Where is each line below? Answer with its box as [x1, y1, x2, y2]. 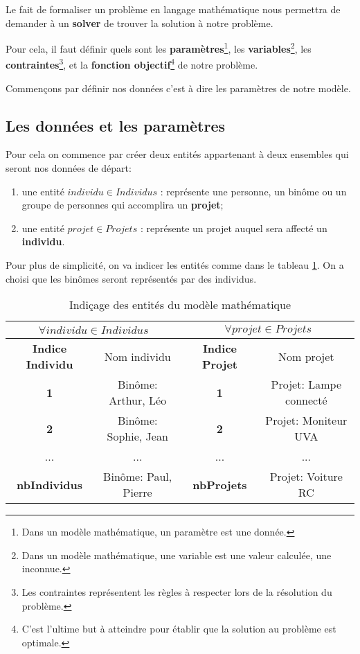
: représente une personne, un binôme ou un [160, 184, 347, 198]
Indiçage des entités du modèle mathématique [69, 297, 291, 313]
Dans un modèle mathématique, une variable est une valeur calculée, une [21, 547, 332, 562]
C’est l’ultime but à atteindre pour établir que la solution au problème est [21, 621, 336, 636]
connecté [285, 392, 327, 409]
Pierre [123, 484, 152, 501]
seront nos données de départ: [6, 161, 132, 175]
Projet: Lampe [271, 376, 342, 393]
